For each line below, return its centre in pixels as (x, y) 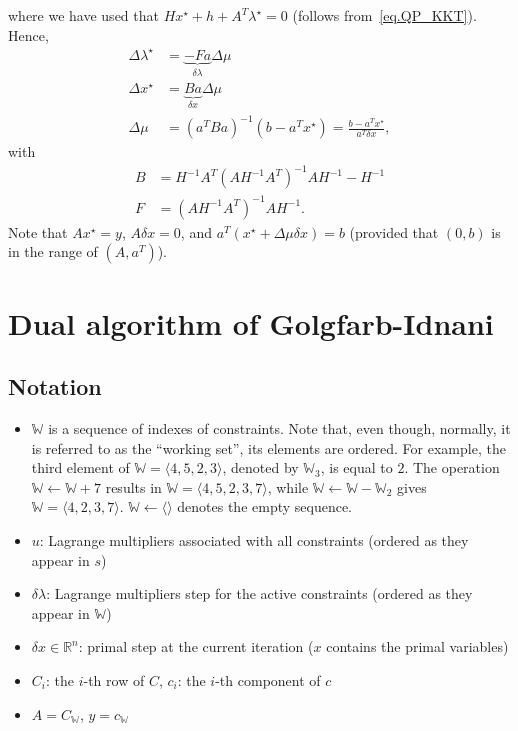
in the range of (53, 251)
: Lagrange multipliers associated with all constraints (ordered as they (254, 540)
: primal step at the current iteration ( (196, 646)
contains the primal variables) (417, 646)
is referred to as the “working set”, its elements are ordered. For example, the (268, 447)
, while (288, 486)
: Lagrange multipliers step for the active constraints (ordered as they (259, 593)
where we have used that (83, 15)
